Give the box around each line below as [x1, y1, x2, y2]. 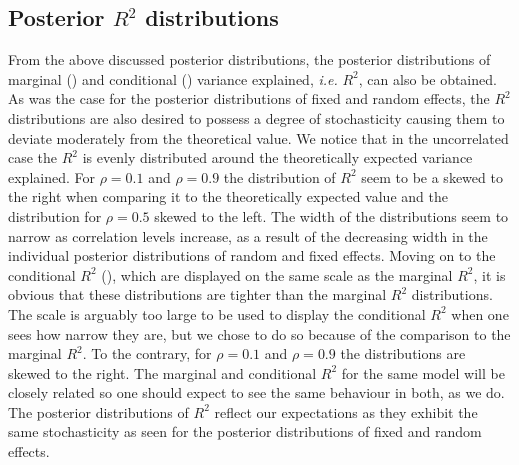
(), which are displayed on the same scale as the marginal [101, 264, 453, 285]
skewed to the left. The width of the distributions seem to [154, 205, 509, 226]
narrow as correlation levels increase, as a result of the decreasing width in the [8, 225, 488, 246]
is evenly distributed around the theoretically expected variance [82, 147, 473, 168]
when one [451, 303, 509, 324]
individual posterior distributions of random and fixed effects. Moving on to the [8, 245, 496, 266]
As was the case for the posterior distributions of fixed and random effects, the [8, 88, 490, 109]
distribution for [8, 205, 102, 226]
